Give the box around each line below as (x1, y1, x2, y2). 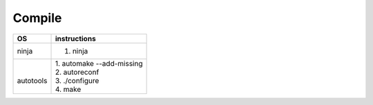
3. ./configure (55, 75, 99, 85)
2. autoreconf (55, 67, 99, 77)
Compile (12, 10, 62, 25)
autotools (17, 75, 48, 85)
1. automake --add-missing (55, 58, 143, 68)
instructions (55, 34, 96, 43)
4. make (55, 84, 82, 94)
